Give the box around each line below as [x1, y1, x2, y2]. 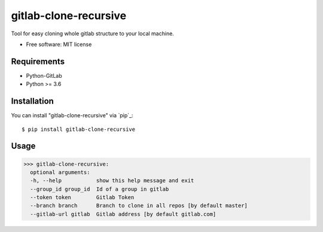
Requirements [11, 56, 65, 66]
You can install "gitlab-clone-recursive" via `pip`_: [11, 112, 133, 119]
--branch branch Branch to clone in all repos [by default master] [30, 202, 248, 209]
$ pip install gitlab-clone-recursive [22, 126, 136, 133]
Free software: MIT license [26, 41, 92, 48]
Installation [11, 96, 54, 106]
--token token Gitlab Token [30, 194, 135, 201]
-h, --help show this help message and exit [30, 177, 194, 184]
